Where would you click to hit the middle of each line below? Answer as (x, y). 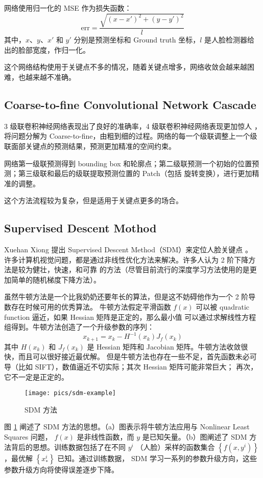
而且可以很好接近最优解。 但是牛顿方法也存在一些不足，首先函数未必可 (137, 356)
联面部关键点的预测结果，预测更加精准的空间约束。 (90, 146)
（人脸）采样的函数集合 (175, 447)
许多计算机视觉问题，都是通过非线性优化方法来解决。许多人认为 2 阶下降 (126, 259)
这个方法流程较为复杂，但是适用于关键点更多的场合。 (93, 200)
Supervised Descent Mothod (80, 228)
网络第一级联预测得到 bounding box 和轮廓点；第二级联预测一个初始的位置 (128, 163)
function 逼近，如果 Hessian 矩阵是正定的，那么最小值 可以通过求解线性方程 (130, 317)
